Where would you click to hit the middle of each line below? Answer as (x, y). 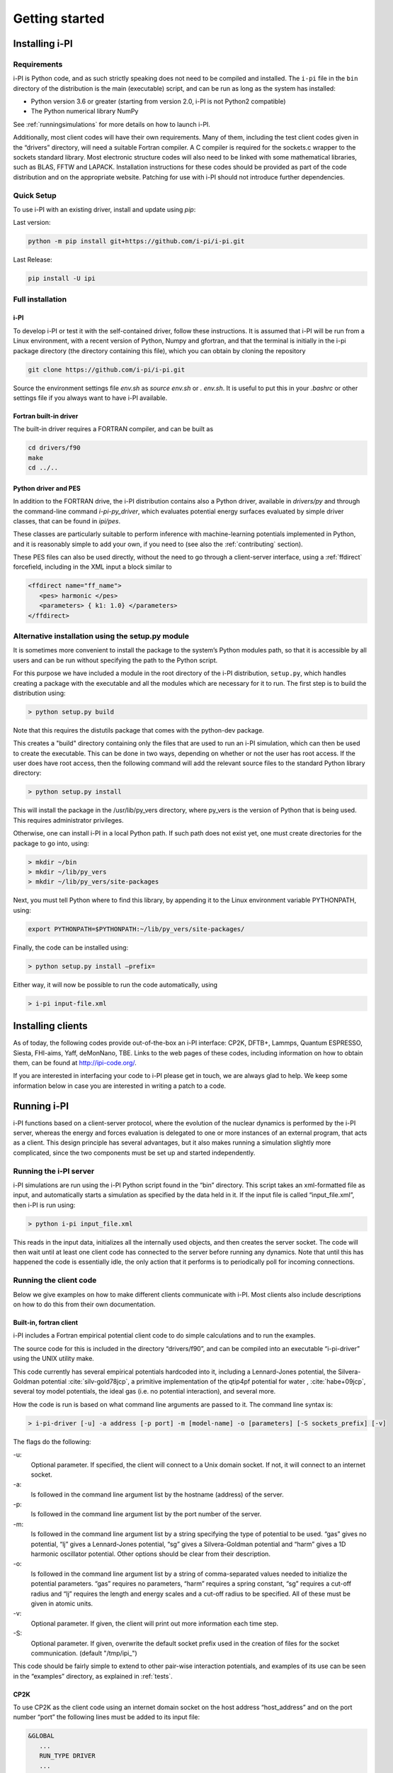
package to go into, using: (51, 843)
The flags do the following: (52, 1441)
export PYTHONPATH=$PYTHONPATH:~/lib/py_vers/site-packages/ (136, 929)
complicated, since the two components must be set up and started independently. (134, 1152)
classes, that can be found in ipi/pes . (67, 521)
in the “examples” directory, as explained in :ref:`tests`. (93, 1676)
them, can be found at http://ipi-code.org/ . (75, 1062)
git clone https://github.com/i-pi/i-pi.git (107, 369)
